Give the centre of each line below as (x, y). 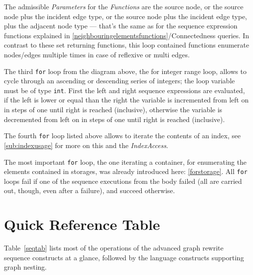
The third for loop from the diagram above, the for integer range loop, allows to (125, 71)
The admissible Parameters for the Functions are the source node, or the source (124, 6)
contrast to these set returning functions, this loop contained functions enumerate (126, 45)
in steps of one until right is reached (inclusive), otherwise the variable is (113, 110)
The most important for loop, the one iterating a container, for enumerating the (125, 162)
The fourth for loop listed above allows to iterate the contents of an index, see (122, 136)
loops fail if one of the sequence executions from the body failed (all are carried (123, 181)
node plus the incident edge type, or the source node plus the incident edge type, (126, 16)
